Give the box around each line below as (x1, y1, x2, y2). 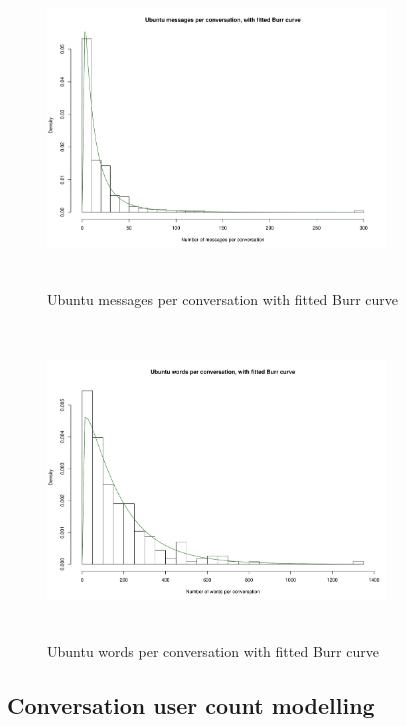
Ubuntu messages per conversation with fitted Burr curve (47, 289, 399, 310)
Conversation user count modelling (7, 690, 375, 721)
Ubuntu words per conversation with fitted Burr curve (47, 641, 379, 662)
